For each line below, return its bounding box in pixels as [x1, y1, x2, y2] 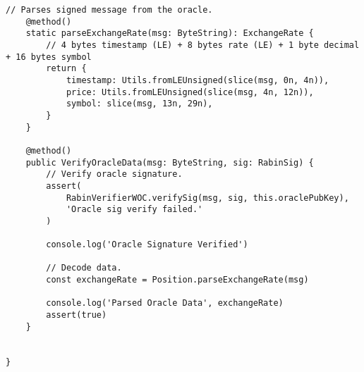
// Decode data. [46, 263, 122, 273]
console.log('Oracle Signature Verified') [46, 240, 248, 250]
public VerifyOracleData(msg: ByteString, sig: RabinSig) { [25, 157, 314, 168]
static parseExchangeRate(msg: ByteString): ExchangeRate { [25, 28, 314, 39]
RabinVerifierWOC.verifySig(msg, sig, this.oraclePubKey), [66, 192, 349, 203]
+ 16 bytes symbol [6, 51, 92, 62]
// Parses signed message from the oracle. [6, 5, 213, 15]
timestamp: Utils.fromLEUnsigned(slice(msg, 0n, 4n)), [66, 75, 329, 85]
